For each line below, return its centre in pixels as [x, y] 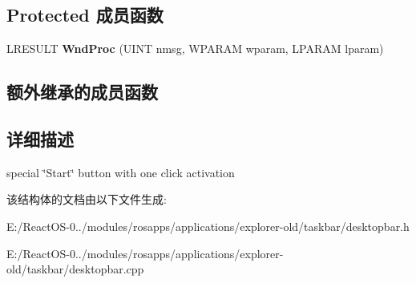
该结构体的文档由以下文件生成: [87, 199]
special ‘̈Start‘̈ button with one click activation [121, 172]
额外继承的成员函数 [82, 92]
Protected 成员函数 [85, 15]
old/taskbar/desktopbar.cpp [75, 269]
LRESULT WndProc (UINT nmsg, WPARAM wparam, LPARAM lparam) [195, 49]
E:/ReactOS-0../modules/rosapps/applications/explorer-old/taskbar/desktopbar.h [208, 226]
